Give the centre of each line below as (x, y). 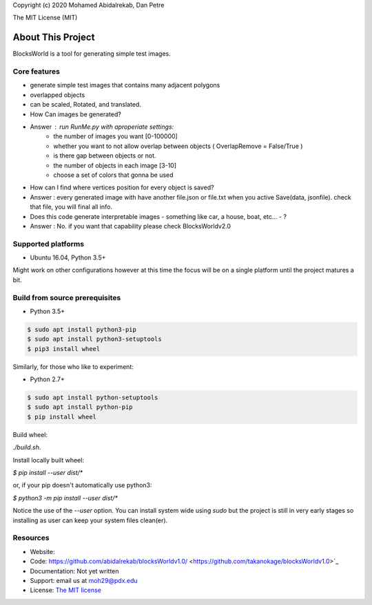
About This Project (54, 38)
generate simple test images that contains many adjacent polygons (125, 85)
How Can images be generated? (76, 114)
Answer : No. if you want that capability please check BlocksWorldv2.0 (130, 226)
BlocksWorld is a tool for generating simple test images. (92, 54)
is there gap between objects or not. (105, 156)
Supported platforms (49, 244)
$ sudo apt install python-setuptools (93, 398)
